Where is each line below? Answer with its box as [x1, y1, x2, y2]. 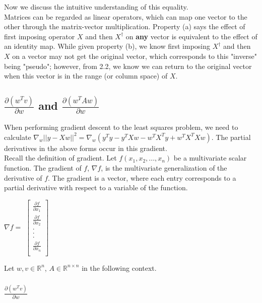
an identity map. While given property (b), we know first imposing [4, 41, 211, 51]
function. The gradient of [4, 163, 82, 173]
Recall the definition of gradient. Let [4, 153, 117, 163]
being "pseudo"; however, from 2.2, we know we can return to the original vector [4, 60, 252, 71]
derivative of [4, 172, 42, 183]
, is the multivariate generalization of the [101, 163, 227, 173]
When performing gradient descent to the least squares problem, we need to [4, 122, 238, 132]
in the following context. [82, 262, 157, 273]
